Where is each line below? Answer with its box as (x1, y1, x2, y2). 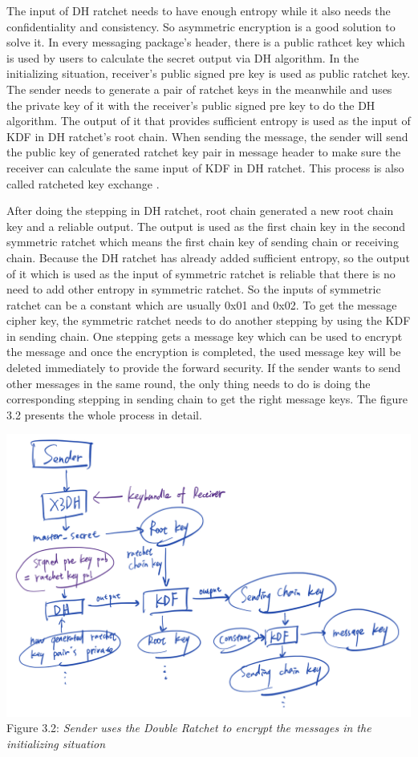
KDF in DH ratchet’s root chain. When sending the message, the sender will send (6, 128, 408, 144)
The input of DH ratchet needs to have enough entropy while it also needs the (6, 2, 391, 18)
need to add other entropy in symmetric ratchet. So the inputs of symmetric (6, 281, 381, 298)
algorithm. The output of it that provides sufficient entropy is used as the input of (6, 112, 411, 129)
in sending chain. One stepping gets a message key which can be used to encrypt (6, 327, 403, 344)
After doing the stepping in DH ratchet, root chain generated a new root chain (6, 202, 394, 219)
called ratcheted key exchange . (6, 175, 160, 192)
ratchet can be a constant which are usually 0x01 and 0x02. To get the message (6, 296, 397, 313)
